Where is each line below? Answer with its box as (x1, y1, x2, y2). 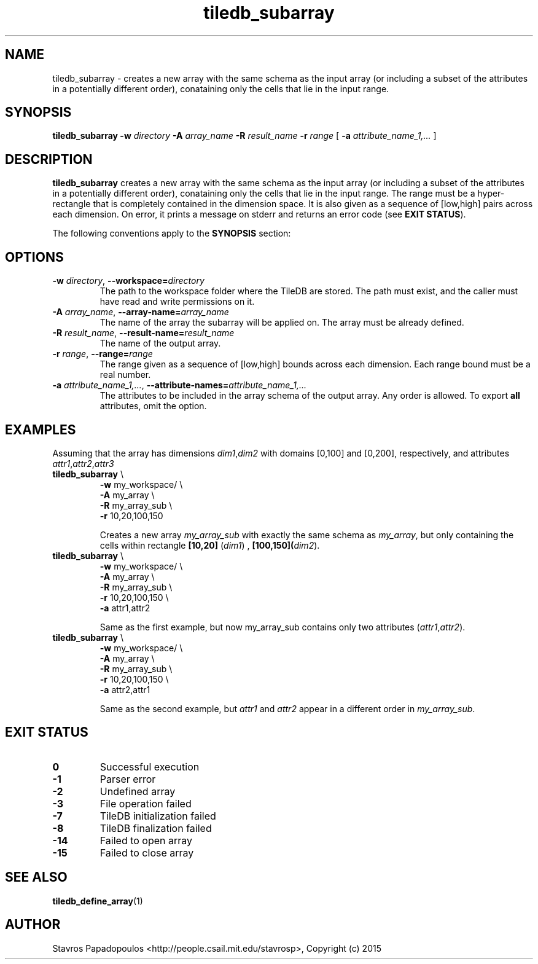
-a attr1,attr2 (99, 602, 150, 613)
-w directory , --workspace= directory (52, 275, 205, 286)
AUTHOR (5, 917, 61, 933)
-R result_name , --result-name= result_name (52, 327, 235, 339)
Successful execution (99, 760, 200, 773)
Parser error (99, 772, 156, 785)
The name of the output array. (99, 338, 221, 349)
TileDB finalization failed (99, 821, 212, 834)
